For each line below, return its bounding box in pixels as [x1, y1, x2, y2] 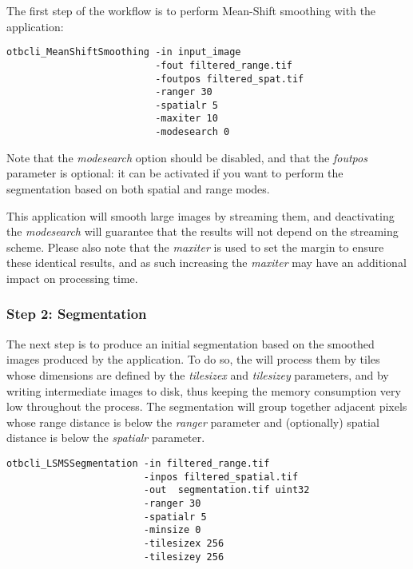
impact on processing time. [6, 269, 138, 286]
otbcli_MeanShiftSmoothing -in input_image [6, 46, 241, 58]
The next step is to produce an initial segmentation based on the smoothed [6, 335, 375, 352]
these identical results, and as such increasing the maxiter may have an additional [6, 254, 407, 271]
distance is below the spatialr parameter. [6, 429, 205, 446]
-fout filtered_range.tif [155, 59, 292, 71]
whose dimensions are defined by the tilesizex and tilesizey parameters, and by [6, 366, 389, 383]
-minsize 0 [143, 524, 201, 536]
